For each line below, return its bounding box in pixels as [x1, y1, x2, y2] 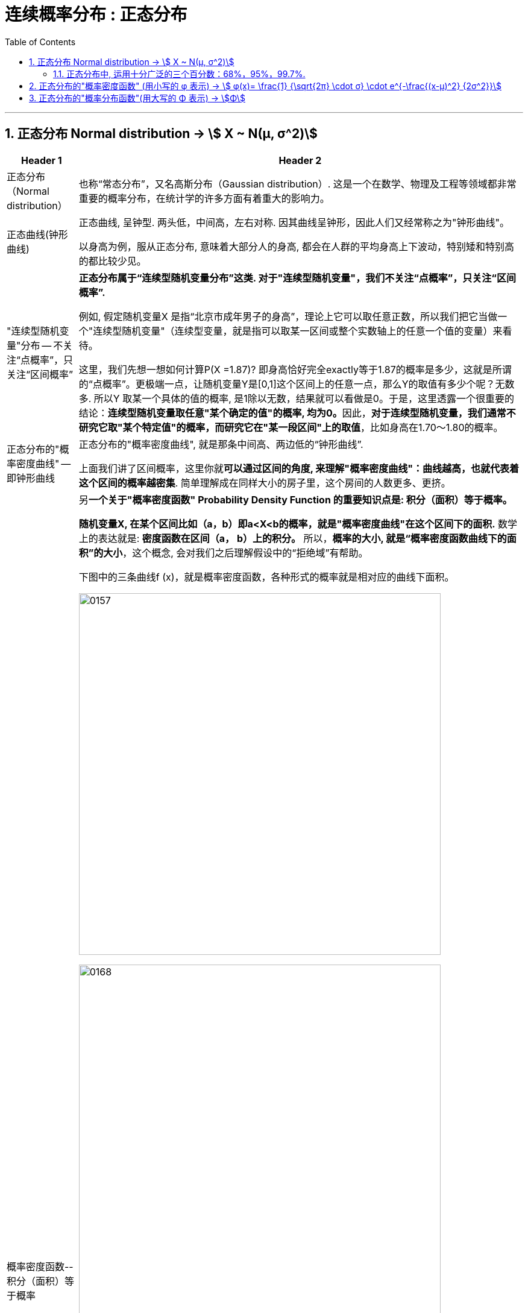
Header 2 [278, 154, 322, 166]
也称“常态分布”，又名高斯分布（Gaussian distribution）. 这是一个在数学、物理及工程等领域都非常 [78, 177, 517, 190]
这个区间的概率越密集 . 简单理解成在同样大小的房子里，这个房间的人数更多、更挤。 [78, 476, 451, 489]
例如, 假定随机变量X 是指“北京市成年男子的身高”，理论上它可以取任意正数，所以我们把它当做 [78, 310, 498, 323]
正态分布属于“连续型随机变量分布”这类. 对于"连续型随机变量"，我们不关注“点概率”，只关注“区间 [78, 271, 516, 284]
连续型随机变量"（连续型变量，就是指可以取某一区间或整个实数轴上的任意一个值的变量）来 [93, 324, 503, 337]
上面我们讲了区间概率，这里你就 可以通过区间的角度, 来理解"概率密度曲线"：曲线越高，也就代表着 [78, 462, 520, 474]
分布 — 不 [20, 339, 63, 351]
